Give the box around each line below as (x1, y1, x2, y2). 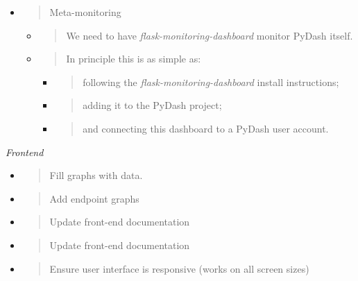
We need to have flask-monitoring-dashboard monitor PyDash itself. (66, 28, 353, 42)
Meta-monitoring (49, 5, 121, 19)
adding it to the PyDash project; (83, 98, 222, 112)
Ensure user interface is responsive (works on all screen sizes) (49, 261, 309, 275)
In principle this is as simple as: (66, 51, 201, 66)
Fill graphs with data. (49, 168, 143, 182)
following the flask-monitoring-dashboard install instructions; (83, 74, 339, 89)
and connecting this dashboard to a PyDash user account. (83, 121, 329, 135)
